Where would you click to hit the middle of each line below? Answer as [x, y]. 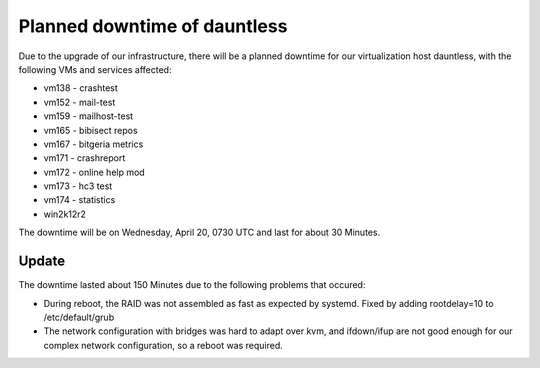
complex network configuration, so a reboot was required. [163, 345]
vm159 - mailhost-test [88, 116]
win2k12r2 [65, 214]
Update [42, 261]
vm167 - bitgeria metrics [93, 144]
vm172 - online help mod [94, 172]
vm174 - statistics [79, 200]
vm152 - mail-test [79, 102]
